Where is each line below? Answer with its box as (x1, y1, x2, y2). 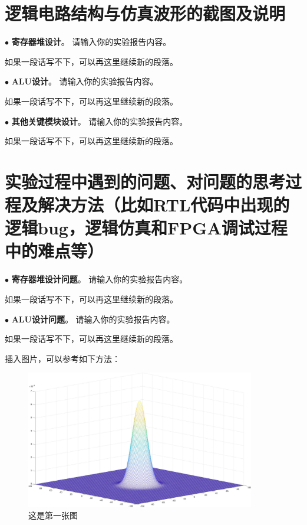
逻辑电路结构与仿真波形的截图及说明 (5, 1, 286, 25)
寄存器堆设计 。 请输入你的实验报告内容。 (11, 35, 171, 48)
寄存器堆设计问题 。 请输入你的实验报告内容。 (11, 273, 188, 285)
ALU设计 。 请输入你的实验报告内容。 (11, 75, 159, 87)
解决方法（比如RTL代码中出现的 (38, 193, 290, 217)
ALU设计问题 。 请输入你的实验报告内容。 (11, 312, 175, 325)
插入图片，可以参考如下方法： (5, 352, 120, 364)
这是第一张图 (28, 509, 78, 521)
